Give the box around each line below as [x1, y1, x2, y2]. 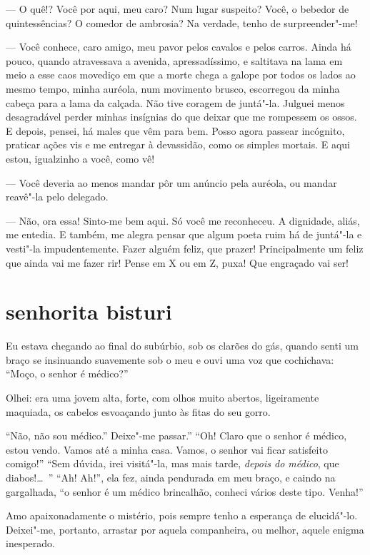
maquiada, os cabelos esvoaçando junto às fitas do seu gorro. [6, 404, 271, 419]
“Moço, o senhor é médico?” [6, 366, 129, 381]
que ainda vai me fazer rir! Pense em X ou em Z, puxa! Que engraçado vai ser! [6, 255, 349, 270]
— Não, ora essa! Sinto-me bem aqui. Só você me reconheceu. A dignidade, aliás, [6, 213, 360, 228]
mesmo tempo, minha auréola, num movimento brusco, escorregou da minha [6, 81, 340, 96]
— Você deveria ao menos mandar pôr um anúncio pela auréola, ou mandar [6, 175, 337, 190]
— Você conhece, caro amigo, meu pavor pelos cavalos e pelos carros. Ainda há [6, 39, 351, 54]
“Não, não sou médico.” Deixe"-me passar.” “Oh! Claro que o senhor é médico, [6, 428, 347, 443]
